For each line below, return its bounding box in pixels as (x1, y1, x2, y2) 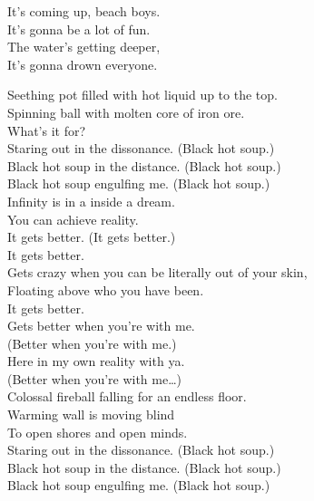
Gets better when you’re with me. (7, 316, 195, 335)
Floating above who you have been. (7, 280, 204, 299)
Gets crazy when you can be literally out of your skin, (7, 263, 308, 282)
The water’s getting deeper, (7, 37, 161, 56)
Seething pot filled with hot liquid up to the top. (7, 85, 278, 104)
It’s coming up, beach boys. (7, 2, 161, 20)
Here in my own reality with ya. (7, 352, 185, 371)
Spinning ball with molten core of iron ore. (7, 102, 245, 121)
